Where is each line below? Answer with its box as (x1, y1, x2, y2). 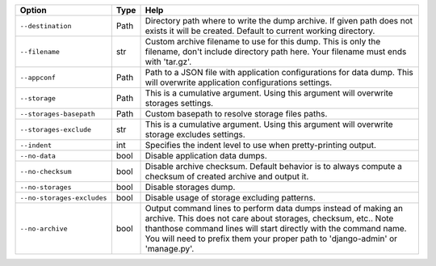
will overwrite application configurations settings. (145, 77, 333, 88)
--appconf (19, 73, 57, 82)
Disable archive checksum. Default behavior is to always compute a (145, 161, 403, 171)
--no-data (19, 151, 57, 160)
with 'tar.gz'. (145, 57, 192, 67)
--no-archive (19, 224, 68, 233)
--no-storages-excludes (19, 193, 107, 202)
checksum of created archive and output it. (145, 171, 309, 182)
